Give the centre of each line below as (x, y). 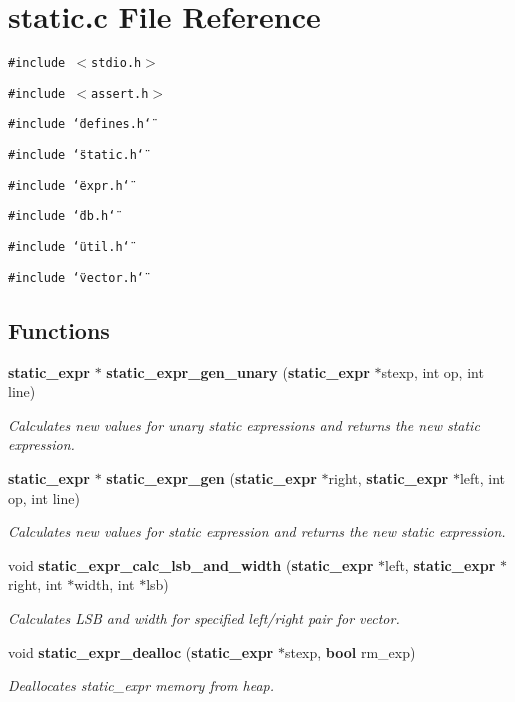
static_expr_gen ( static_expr (211, 477)
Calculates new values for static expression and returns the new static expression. (257, 531)
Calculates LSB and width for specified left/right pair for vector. (204, 617)
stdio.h (116, 63)
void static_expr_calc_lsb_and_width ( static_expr (191, 564)
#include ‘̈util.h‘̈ (69, 247)
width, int (104, 584)
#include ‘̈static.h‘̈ (76, 155)
